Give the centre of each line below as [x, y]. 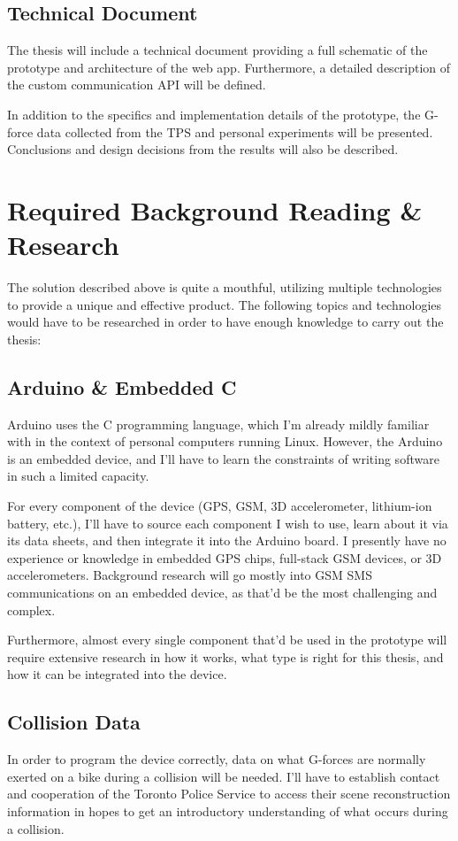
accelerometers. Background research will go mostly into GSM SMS [190, 575]
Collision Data [74, 722]
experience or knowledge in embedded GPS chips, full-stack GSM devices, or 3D [225, 557]
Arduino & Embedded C [122, 386]
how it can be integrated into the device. [117, 674]
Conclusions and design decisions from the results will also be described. [203, 149]
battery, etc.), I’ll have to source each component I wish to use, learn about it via [228, 523]
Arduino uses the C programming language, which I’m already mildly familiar [218, 424]
